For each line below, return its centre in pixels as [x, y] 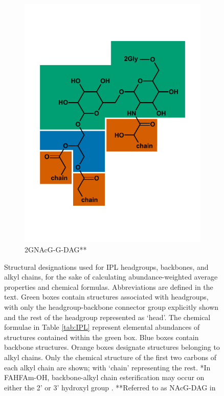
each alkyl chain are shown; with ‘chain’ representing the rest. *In [107, 367]
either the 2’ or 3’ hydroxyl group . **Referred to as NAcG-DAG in [110, 387]
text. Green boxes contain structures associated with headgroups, [106, 297]
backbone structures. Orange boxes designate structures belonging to [112, 347]
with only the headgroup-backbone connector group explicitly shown [111, 306]
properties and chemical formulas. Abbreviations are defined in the [109, 286]
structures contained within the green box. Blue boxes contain [102, 337]
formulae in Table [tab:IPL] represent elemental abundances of [102, 327]
